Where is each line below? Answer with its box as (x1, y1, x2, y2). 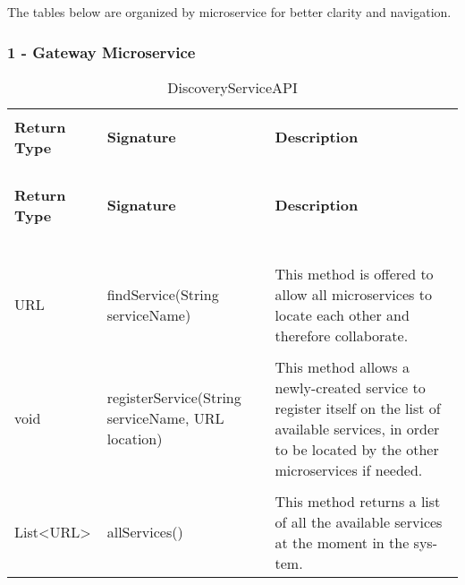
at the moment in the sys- (275, 531, 438, 553)
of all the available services (275, 511, 443, 532)
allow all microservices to (275, 283, 432, 305)
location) (106, 428, 163, 450)
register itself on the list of (275, 397, 441, 418)
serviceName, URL (106, 408, 224, 429)
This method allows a (275, 356, 410, 377)
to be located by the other (275, 438, 439, 460)
